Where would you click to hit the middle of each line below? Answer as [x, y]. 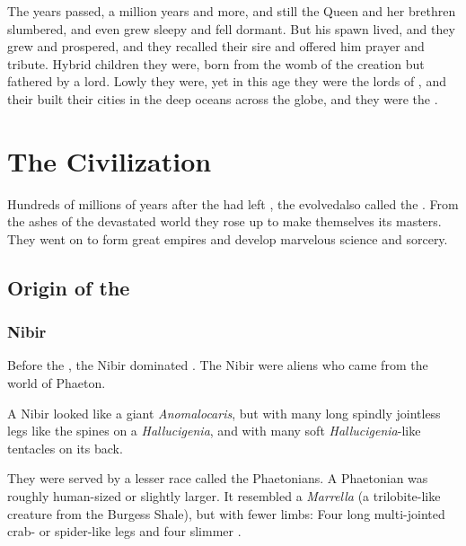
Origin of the [69, 287]
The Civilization [110, 160]
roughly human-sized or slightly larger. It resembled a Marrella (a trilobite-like [224, 496]
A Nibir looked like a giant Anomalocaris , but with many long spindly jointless [224, 413]
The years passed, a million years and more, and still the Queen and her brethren [232, 11]
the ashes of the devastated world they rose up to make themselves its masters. [224, 221]
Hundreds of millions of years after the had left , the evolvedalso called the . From [233, 203]
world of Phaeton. [57, 383]
